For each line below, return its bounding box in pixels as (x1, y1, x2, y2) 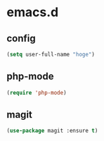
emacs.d (6, 4, 59, 20)
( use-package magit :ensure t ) (6, 128, 98, 135)
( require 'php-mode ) (6, 89, 67, 96)
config (6, 32, 36, 44)
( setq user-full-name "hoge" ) (6, 51, 96, 58)
